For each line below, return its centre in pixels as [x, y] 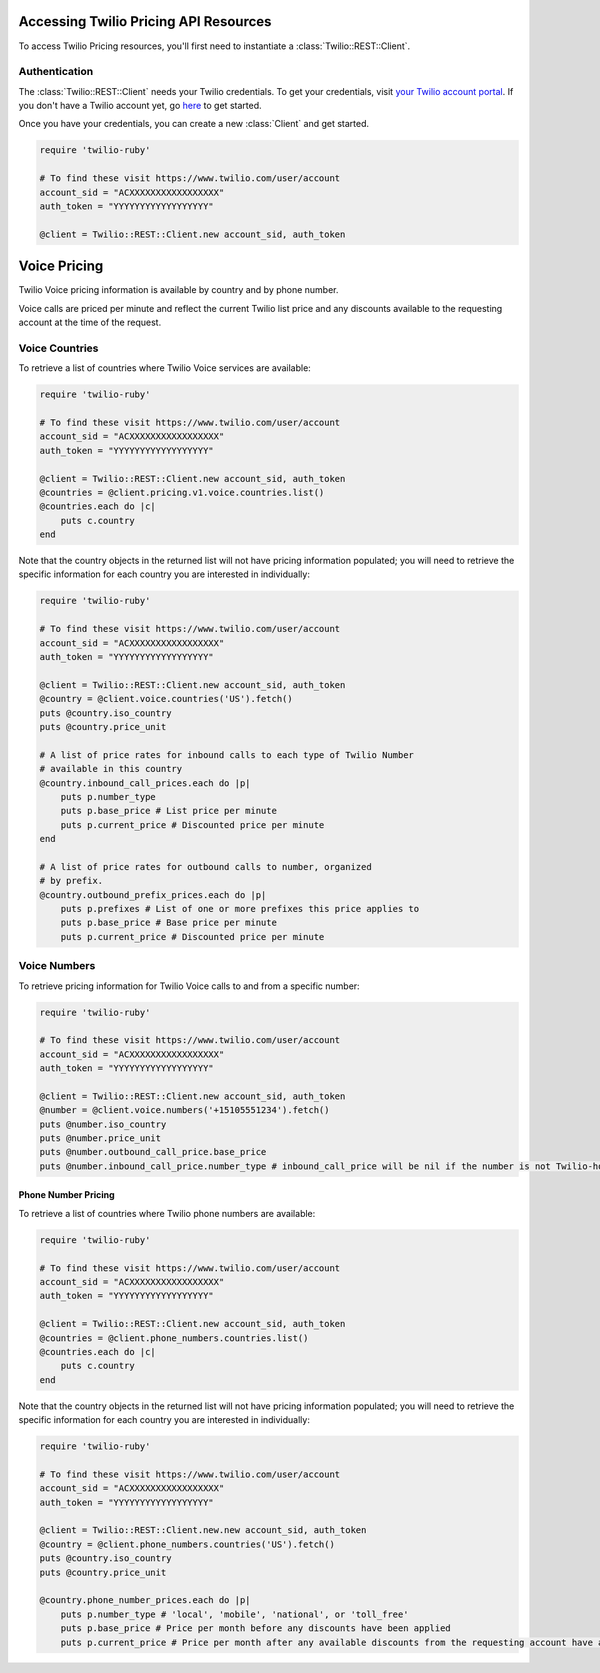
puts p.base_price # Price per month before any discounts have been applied [256, 1628]
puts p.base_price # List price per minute [168, 811]
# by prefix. [71, 881]
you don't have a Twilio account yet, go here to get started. [140, 106]
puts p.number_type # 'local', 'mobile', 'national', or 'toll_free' [234, 1614]
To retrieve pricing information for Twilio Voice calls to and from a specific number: [189, 986]
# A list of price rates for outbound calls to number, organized [205, 866]
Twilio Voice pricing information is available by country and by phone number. [178, 290]
